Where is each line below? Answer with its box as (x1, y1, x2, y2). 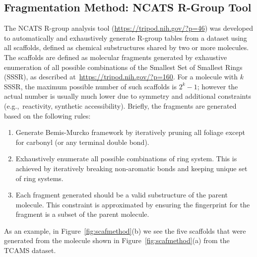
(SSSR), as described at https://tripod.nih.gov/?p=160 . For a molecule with (4, 71, 238, 82)
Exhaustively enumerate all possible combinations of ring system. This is (15, 153, 237, 164)
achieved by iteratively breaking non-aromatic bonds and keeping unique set (15, 163, 248, 173)
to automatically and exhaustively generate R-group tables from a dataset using (4, 32, 247, 43)
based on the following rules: (4, 110, 91, 121)
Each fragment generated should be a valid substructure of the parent (15, 190, 228, 200)
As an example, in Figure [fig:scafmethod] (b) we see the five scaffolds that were (4, 225, 246, 236)
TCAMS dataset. (4, 245, 56, 256)
